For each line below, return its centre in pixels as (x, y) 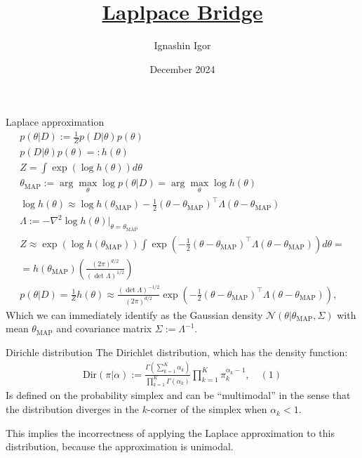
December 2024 (182, 68)
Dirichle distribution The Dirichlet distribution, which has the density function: (177, 352)
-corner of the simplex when (207, 409)
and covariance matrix (104, 328)
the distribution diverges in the (73, 409)
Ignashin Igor (182, 45)
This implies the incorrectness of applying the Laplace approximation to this (170, 432)
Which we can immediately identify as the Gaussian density (134, 314)
